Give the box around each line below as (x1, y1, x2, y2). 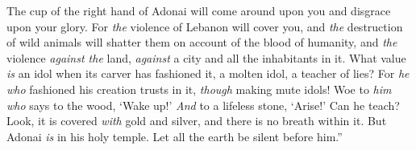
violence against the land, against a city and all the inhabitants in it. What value (6, 49, 406, 66)
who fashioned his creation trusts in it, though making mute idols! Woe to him (6, 80, 392, 97)
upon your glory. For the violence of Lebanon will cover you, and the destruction (6, 18, 403, 34)
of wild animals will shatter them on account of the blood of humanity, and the (6, 34, 397, 51)
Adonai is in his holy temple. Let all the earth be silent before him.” (6, 128, 343, 144)
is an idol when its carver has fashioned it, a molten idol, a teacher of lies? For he (6, 65, 410, 82)
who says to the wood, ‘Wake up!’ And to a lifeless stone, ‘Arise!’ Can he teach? (6, 96, 400, 113)
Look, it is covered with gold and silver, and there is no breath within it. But (6, 112, 387, 129)
